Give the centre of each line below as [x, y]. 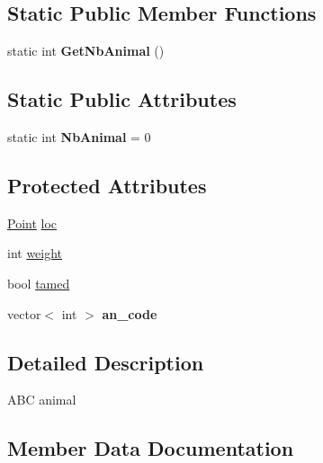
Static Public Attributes [122, 99]
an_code [130, 313]
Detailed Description [106, 362]
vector [24, 313]
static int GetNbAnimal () [86, 51]
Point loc [32, 223]
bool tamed [39, 283]
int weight [35, 253]
